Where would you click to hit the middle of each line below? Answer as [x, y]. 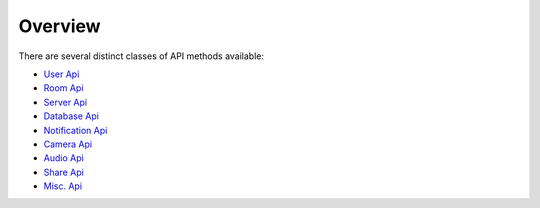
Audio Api [63, 158]
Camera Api [68, 144]
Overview [59, 26]
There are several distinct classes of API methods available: [141, 56]
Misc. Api [63, 186]
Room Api [63, 88]
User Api [61, 74]
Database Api [71, 116]
